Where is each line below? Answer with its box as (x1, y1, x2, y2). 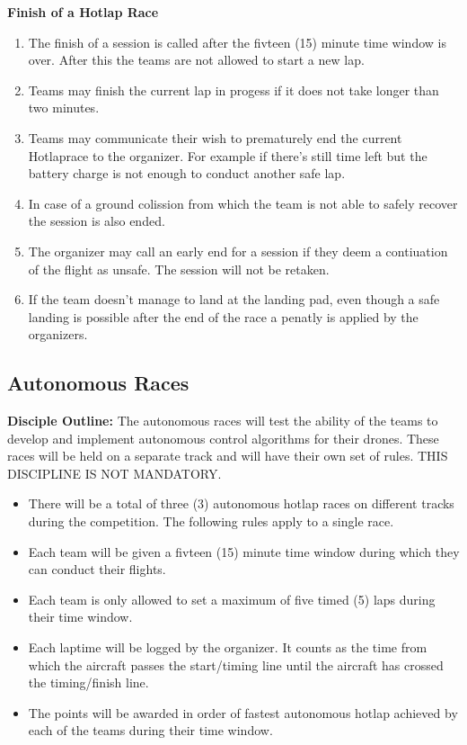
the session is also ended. (28, 211, 165, 230)
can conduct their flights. (28, 560, 166, 579)
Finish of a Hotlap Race (7, 3, 159, 21)
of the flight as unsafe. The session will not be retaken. (28, 259, 330, 278)
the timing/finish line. (28, 673, 149, 692)
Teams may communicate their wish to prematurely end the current (28, 128, 402, 147)
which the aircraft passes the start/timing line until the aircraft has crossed (28, 655, 444, 674)
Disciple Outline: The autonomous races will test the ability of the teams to (7, 411, 438, 430)
